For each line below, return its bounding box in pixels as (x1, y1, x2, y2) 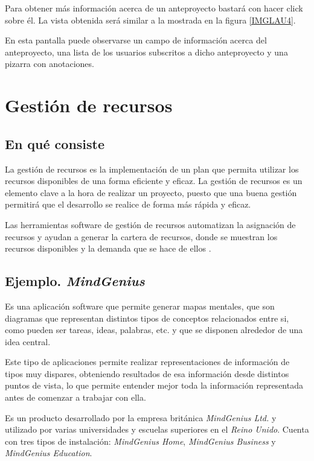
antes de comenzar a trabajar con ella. (5, 391, 146, 404)
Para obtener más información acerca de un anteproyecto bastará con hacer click (5, 2, 303, 14)
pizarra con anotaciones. (5, 57, 94, 70)
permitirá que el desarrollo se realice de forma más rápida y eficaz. (5, 198, 251, 211)
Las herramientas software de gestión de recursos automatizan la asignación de (5, 218, 296, 230)
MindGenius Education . (5, 447, 92, 459)
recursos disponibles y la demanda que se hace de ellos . (5, 242, 211, 255)
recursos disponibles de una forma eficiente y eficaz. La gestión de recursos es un (5, 174, 303, 187)
